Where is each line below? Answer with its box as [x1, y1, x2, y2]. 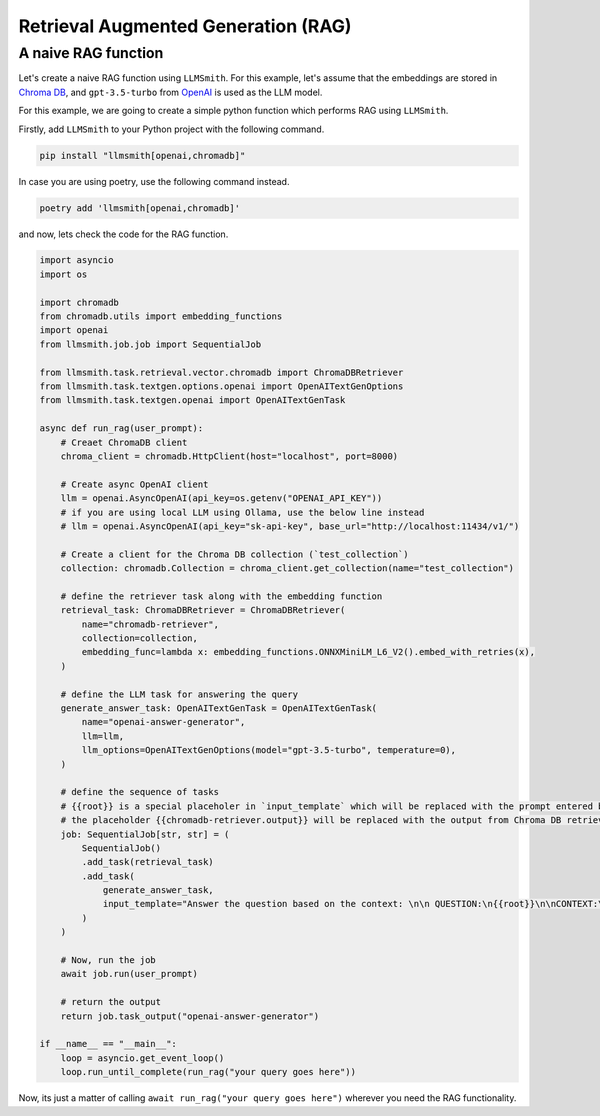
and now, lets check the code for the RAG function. [18, 228, 229, 240]
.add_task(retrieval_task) [81, 856, 214, 868]
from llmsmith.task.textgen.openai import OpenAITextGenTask [39, 395, 346, 406]
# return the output [60, 996, 162, 1008]
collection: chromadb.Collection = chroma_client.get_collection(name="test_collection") [60, 563, 515, 574]
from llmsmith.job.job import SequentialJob [39, 338, 262, 350]
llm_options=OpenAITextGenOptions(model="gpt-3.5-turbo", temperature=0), [81, 745, 457, 756]
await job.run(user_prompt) [60, 968, 199, 980]
